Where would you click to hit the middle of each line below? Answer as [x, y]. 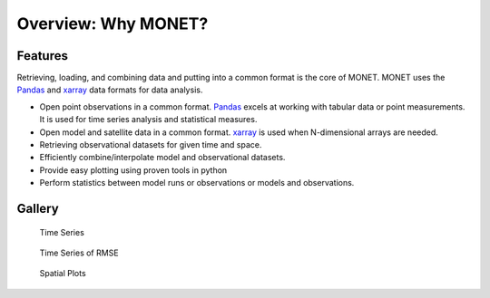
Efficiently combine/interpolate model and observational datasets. [162, 158]
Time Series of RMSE [79, 253]
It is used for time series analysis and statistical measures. [148, 120]
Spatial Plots [63, 274]
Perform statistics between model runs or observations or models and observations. [197, 183]
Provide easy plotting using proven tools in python [133, 170]
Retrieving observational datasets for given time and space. [151, 145]
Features [42, 56]
